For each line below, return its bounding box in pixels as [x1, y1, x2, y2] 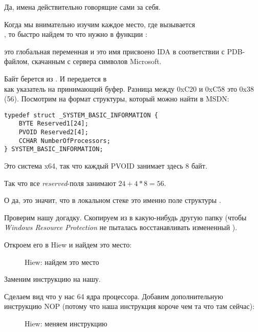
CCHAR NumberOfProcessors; [18, 137, 111, 144]
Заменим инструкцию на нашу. [4, 274, 101, 284]
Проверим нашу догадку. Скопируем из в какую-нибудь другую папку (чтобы [4, 212, 247, 222]
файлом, [4, 56, 30, 67]
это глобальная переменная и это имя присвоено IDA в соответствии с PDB [4, 46, 243, 56]
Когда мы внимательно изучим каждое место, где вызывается [4, 18, 196, 29]
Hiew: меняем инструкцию [25, 318, 107, 328]
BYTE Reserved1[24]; [18, 120, 89, 128]
